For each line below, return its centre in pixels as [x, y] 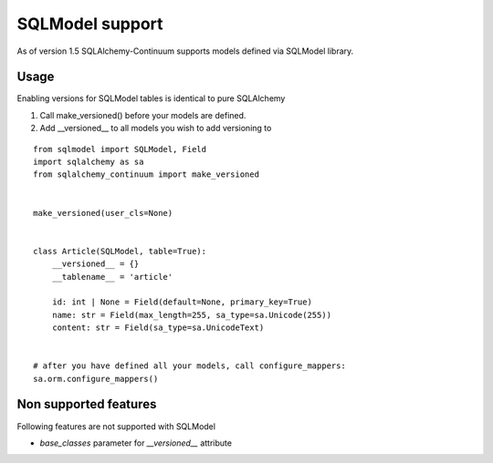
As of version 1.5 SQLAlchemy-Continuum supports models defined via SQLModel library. [185, 51]
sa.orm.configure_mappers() [96, 379]
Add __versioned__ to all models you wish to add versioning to [156, 129]
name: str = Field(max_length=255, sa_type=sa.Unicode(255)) [192, 315]
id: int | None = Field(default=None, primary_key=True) [182, 302]
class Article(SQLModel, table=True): [120, 251]
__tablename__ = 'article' [112, 277]
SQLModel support [90, 24]
